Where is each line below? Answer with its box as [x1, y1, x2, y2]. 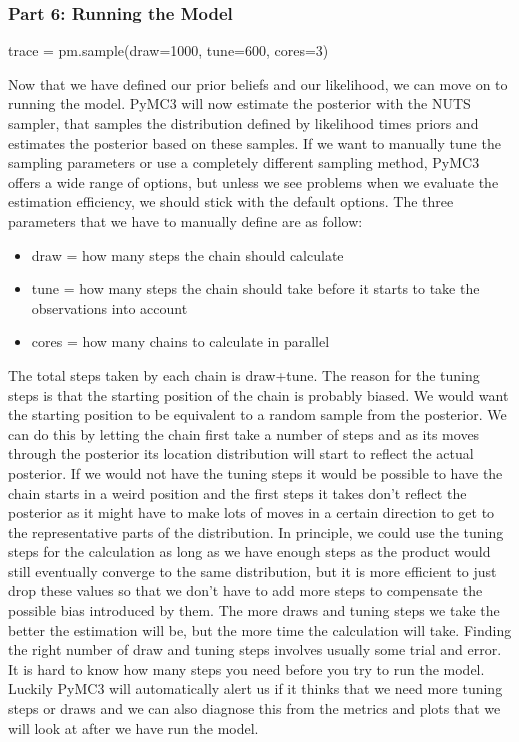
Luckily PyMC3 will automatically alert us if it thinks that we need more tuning [8, 678, 503, 699]
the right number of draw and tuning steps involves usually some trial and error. [8, 639, 502, 660]
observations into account [31, 297, 188, 318]
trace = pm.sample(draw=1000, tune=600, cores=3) [8, 40, 329, 61]
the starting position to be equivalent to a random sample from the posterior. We [8, 404, 507, 425]
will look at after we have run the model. [8, 717, 259, 738]
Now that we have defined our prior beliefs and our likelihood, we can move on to [8, 73, 508, 94]
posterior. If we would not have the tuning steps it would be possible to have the [8, 462, 503, 483]
